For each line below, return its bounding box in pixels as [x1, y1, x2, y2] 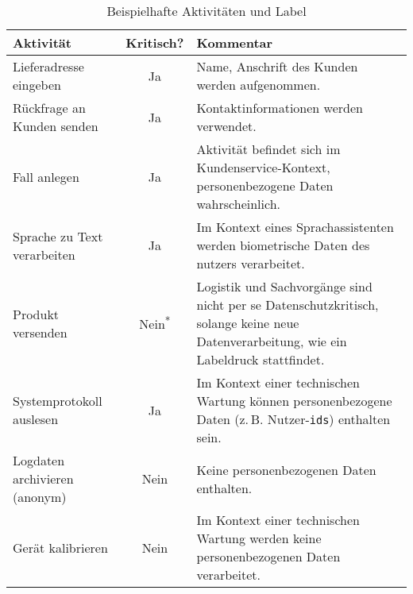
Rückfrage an [13, 98, 86, 117]
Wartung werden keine [196, 529, 322, 547]
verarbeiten [13, 245, 75, 264]
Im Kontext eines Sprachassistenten [196, 218, 394, 236]
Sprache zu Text [13, 226, 103, 245]
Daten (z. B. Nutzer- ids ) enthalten [196, 410, 391, 428]
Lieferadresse [13, 57, 84, 75]
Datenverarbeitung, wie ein [196, 332, 347, 350]
